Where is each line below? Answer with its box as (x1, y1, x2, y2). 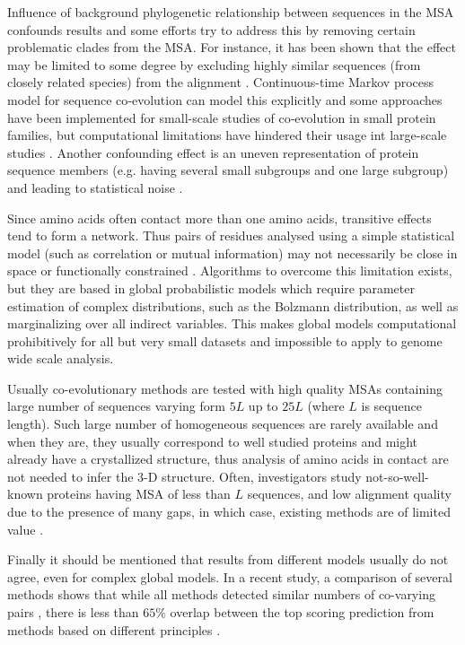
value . (7, 519, 44, 538)
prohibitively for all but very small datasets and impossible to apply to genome (7, 331, 443, 350)
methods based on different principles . (7, 620, 221, 639)
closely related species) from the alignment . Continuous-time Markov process (7, 73, 434, 92)
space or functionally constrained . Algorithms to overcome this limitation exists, (7, 261, 452, 280)
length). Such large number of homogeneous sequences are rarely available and (7, 414, 438, 433)
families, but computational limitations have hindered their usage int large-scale (7, 126, 447, 144)
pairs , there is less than (7, 603, 139, 621)
